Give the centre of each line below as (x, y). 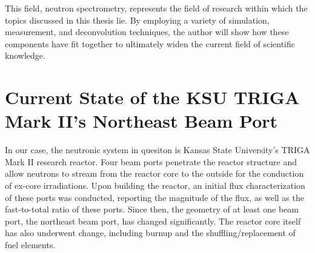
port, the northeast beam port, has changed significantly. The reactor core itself (153, 221)
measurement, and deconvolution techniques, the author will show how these (147, 32)
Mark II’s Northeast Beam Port (141, 121)
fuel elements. (30, 245)
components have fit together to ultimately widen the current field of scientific (150, 43)
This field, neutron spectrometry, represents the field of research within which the (156, 8)
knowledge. (25, 55)
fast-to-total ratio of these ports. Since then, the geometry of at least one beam (152, 209)
